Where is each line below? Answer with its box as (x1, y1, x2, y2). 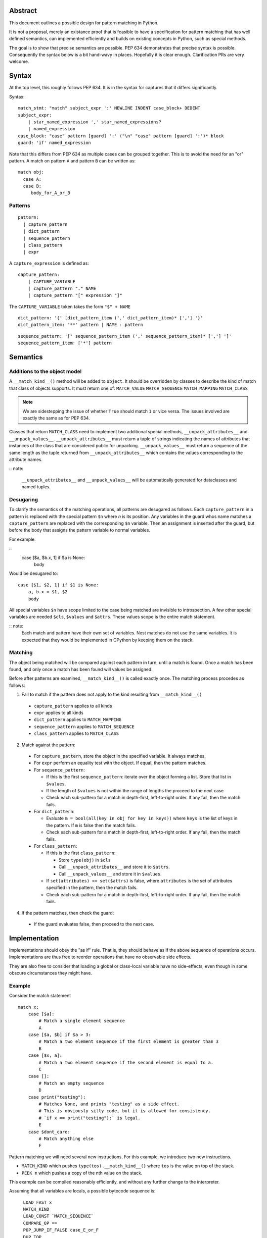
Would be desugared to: (9, 570, 58, 576)
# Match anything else (39, 1135, 94, 1141)
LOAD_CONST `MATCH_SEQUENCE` (23, 1213, 94, 1219)
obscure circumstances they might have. (9, 970, 92, 976)
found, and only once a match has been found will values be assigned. (9, 667, 153, 672)
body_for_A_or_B (31, 190, 70, 196)
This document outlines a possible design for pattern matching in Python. (9, 20, 159, 26)
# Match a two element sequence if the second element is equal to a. (39, 1060, 214, 1065)
